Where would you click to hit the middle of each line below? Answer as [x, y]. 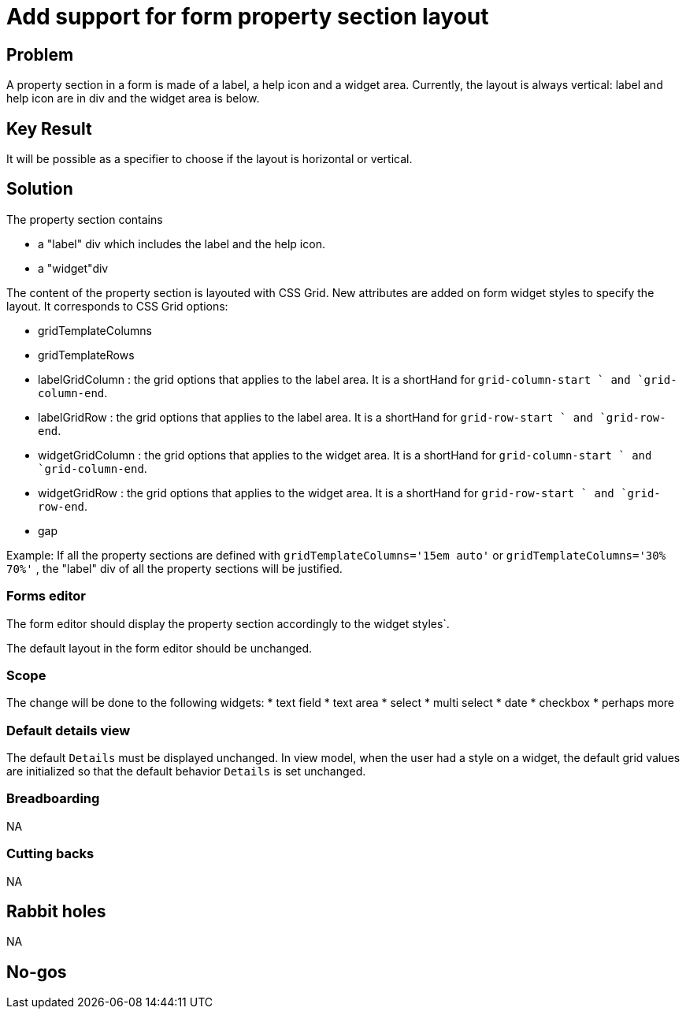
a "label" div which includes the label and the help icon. [182, 244]
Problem [40, 54]
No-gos [37, 972]
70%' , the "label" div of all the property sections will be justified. [174, 568]
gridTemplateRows [86, 355]
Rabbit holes [56, 912]
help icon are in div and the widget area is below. [133, 99]
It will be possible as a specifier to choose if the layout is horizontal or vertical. [210, 159]
